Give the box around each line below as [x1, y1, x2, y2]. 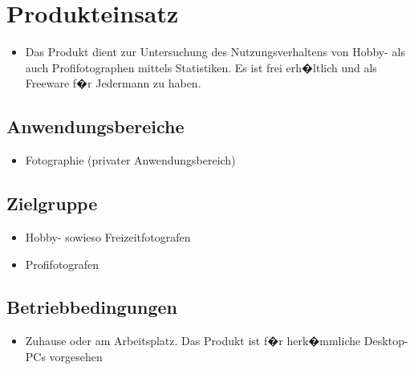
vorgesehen [49, 348, 103, 364]
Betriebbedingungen [6, 295, 177, 319]
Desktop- [363, 332, 408, 349]
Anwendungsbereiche [6, 114, 185, 139]
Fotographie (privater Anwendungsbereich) [25, 152, 236, 169]
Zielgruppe [6, 191, 98, 216]
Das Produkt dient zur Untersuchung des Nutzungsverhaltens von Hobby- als [25, 43, 405, 60]
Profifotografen [25, 255, 99, 272]
